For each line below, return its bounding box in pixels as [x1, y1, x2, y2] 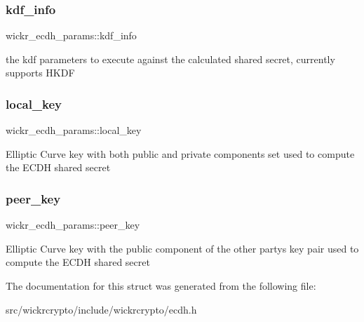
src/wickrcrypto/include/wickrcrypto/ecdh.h [6, 302, 197, 316]
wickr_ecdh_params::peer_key [6, 217, 140, 232]
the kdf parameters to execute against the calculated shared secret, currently [6, 51, 335, 66]
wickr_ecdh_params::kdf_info [6, 28, 137, 43]
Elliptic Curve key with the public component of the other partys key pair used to [6, 241, 359, 255]
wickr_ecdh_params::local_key [6, 123, 142, 137]
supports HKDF [6, 65, 75, 80]
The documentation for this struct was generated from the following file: [6, 279, 316, 293]
